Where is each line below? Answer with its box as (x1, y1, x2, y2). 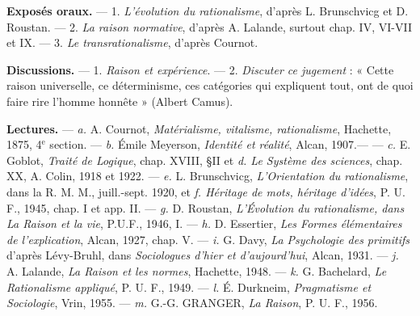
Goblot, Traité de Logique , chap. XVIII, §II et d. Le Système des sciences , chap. (6, 151, 403, 168)
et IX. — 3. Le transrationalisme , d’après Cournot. (6, 34, 258, 51)
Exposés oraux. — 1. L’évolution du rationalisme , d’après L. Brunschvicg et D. (6, 2, 409, 19)
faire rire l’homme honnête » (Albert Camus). (6, 92, 233, 109)
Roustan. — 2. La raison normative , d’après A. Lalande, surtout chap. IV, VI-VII (6, 18, 412, 35)
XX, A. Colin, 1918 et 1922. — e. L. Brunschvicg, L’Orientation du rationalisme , (6, 167, 409, 184)
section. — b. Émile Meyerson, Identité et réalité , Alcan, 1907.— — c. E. (49, 136, 411, 153)
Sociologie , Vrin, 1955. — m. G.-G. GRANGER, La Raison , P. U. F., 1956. (6, 294, 378, 311)
